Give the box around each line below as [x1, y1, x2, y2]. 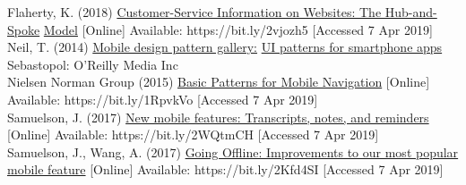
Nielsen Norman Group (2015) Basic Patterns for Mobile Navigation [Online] [7, 72, 430, 91]
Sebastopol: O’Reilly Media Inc [7, 55, 178, 73]
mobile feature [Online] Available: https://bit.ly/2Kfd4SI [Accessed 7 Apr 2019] [7, 160, 444, 179]
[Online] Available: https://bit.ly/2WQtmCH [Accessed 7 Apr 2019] [7, 125, 379, 144]
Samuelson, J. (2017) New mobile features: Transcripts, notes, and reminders [7, 107, 429, 126]
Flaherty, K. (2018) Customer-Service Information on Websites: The [7, 3, 382, 21]
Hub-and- [384, 3, 437, 21]
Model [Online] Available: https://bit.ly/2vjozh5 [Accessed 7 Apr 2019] [43, 20, 433, 38]
